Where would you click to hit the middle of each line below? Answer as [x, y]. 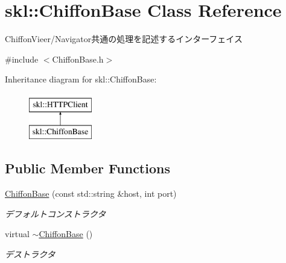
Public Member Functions [87, 168]
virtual [17, 234]
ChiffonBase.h [78, 59]
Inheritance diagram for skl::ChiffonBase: [81, 79]
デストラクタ [30, 254]
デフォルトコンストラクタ [56, 213]
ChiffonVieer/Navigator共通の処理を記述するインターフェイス [124, 39]
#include [22, 59]
